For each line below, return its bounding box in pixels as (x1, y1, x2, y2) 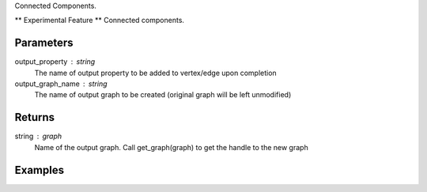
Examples (14, 163, 65, 177)
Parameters (14, 36, 74, 50)
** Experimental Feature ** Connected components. (14, 16, 185, 25)
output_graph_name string (14, 79, 108, 88)
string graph (14, 131, 62, 141)
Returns (14, 111, 55, 124)
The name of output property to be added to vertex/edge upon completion (34, 68, 277, 77)
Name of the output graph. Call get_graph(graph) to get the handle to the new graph (34, 142, 308, 152)
